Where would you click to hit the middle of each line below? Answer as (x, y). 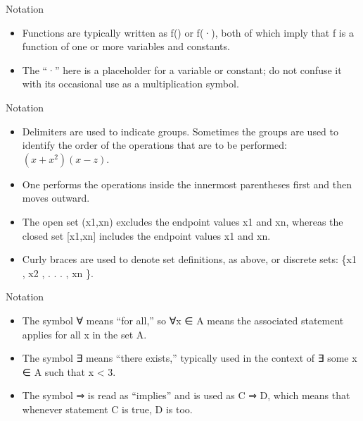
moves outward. (56, 198)
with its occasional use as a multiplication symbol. (130, 84)
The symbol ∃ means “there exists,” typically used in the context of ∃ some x (190, 358)
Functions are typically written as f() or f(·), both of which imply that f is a (188, 32)
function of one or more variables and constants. (126, 46)
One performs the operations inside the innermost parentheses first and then (187, 184)
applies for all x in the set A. (84, 334)
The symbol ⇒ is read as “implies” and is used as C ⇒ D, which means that (186, 395)
